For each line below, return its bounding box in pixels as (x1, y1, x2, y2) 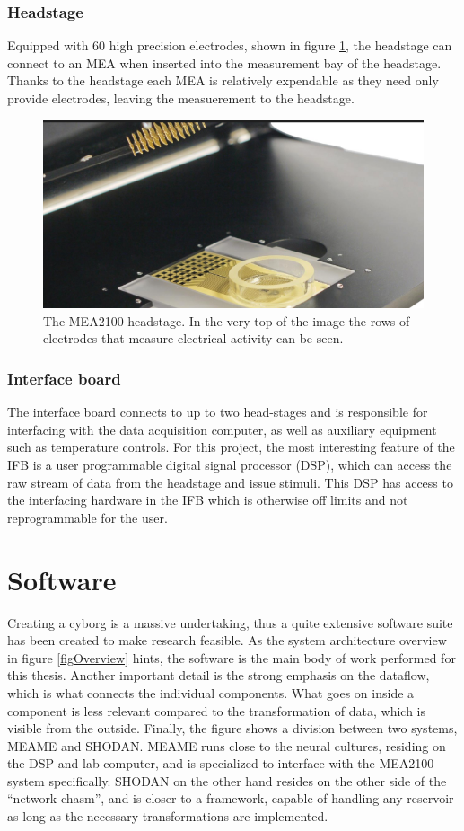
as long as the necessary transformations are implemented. (7, 807, 328, 826)
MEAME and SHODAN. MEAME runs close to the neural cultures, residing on (7, 736, 446, 755)
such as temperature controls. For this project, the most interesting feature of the (7, 438, 455, 456)
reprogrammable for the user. (7, 508, 168, 526)
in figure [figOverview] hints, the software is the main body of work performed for (7, 648, 456, 667)
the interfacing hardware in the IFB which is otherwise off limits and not (7, 491, 408, 509)
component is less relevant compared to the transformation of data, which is (7, 701, 426, 720)
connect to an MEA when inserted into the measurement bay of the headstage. (7, 53, 442, 72)
